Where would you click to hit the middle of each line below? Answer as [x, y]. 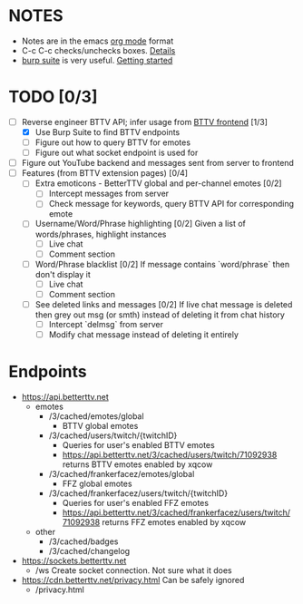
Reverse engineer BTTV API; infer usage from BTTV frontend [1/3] [145, 122]
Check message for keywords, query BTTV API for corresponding [171, 204]
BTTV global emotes [100, 425]
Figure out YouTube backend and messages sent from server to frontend [157, 163]
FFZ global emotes [97, 483]
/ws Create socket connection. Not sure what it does [133, 570]
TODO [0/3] [53, 97]
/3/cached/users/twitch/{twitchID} [113, 435]
